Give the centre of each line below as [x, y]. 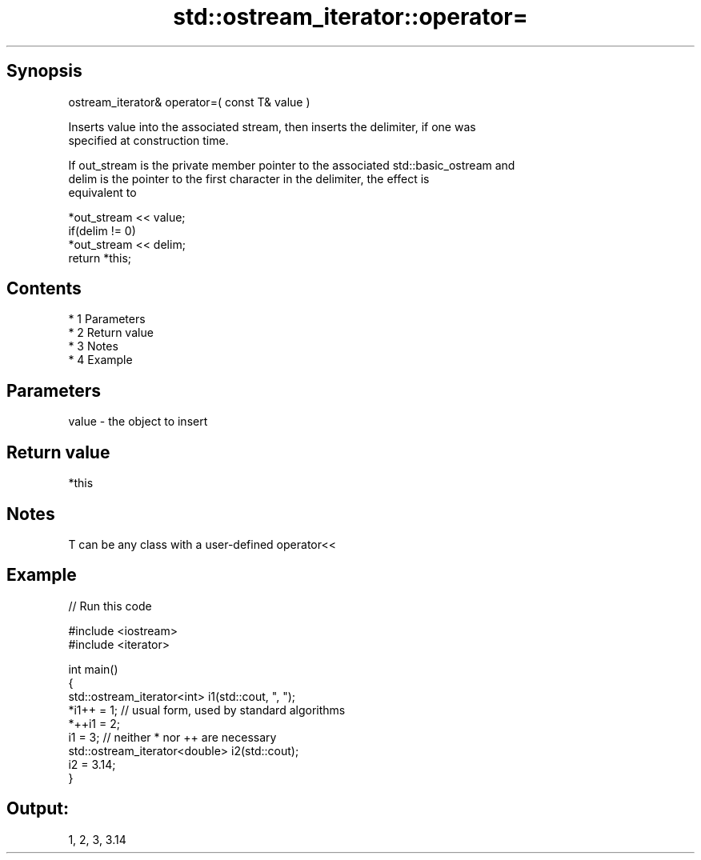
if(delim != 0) [102, 230]
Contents [44, 289]
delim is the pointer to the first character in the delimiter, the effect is [249, 178]
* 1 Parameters [107, 319]
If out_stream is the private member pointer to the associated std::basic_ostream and [292, 165]
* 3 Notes [93, 346]
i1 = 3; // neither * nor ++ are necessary [172, 737]
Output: [38, 809]
